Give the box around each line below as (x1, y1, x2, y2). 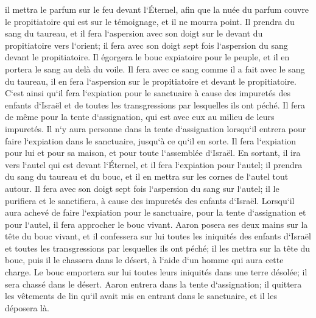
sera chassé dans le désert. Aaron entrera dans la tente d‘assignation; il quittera (5, 277, 302, 290)
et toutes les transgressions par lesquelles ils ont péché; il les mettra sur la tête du (5, 241, 311, 254)
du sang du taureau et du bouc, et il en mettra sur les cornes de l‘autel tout (5, 170, 289, 183)
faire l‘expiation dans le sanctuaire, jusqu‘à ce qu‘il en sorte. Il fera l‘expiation (5, 134, 297, 147)
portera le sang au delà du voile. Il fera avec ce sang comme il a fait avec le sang (5, 62, 305, 75)
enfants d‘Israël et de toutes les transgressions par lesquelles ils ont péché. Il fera (5, 98, 305, 111)
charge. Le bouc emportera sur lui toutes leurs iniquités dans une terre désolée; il (5, 266, 307, 278)
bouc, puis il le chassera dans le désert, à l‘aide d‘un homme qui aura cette (5, 253, 284, 266)
